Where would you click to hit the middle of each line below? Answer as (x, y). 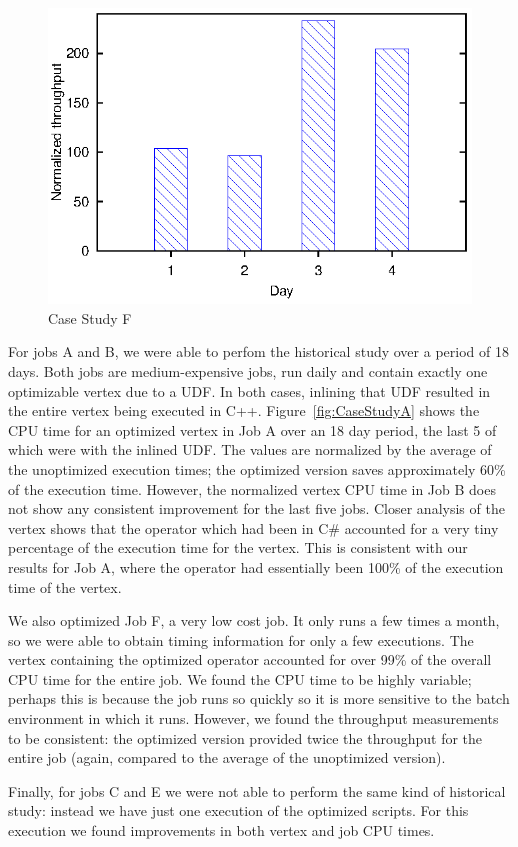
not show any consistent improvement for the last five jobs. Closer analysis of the (256, 508)
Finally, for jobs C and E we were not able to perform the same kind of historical (257, 790)
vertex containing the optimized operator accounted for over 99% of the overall (250, 659)
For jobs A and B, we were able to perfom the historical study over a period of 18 (258, 351)
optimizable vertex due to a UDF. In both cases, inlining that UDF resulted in (249, 390)
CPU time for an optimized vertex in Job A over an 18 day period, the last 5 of (252, 429)
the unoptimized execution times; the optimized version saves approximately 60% (257, 468)
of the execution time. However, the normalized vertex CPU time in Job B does (252, 488)
